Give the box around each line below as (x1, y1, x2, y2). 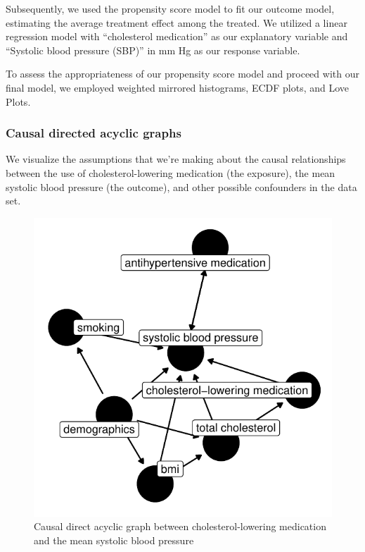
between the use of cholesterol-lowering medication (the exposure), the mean (6, 165, 335, 180)
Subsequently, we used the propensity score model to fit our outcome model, (6, 1, 335, 16)
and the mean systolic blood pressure (34, 532, 194, 547)
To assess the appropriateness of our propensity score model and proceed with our (6, 66, 359, 81)
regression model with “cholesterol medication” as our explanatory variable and (6, 29, 348, 44)
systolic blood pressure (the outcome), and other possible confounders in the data (6, 179, 357, 194)
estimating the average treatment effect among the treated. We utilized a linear (6, 15, 347, 30)
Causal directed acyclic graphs (6, 124, 181, 142)
